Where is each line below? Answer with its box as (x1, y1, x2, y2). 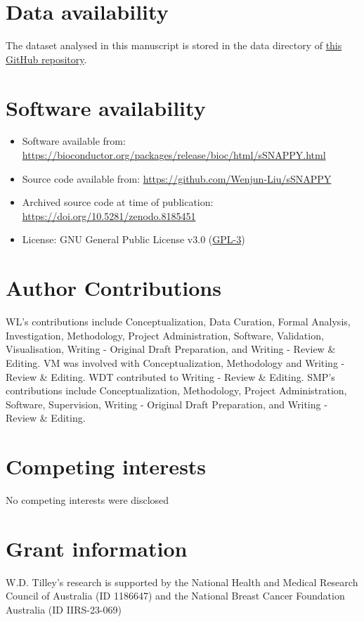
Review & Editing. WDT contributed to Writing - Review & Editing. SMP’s (6, 369, 335, 384)
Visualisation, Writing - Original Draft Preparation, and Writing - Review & (6, 342, 336, 356)
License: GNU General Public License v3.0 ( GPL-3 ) (22, 232, 245, 247)
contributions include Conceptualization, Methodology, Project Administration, (6, 383, 347, 398)
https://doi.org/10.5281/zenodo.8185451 (22, 208, 196, 223)
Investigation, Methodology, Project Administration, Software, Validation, (6, 328, 324, 342)
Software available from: (22, 134, 126, 148)
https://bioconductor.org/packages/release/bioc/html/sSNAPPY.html (22, 148, 326, 162)
